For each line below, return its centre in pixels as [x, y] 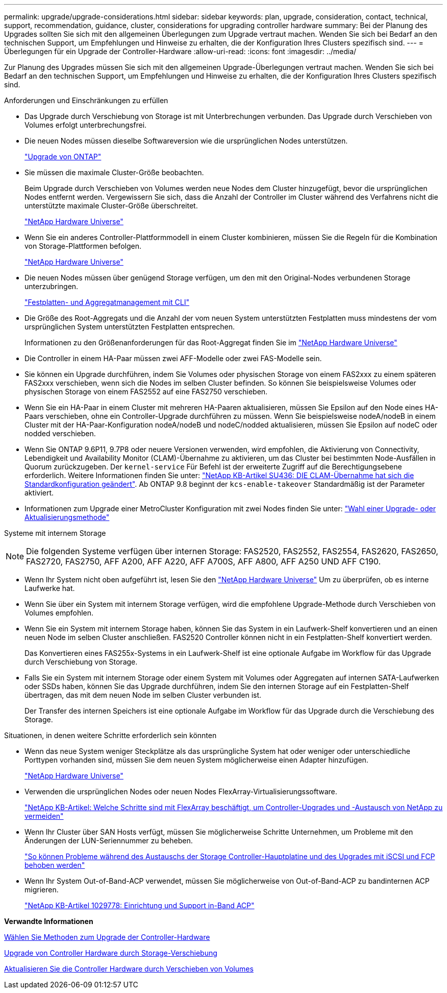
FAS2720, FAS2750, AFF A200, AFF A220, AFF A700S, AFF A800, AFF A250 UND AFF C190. [204, 561]
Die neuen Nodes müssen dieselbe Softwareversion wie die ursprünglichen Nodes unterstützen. [186, 141]
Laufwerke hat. [50, 588]
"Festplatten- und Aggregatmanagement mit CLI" [107, 302]
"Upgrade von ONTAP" [63, 157]
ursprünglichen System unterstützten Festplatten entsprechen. [130, 327]
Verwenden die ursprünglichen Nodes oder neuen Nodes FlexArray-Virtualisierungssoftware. [181, 791]
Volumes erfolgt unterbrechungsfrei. [86, 125]
